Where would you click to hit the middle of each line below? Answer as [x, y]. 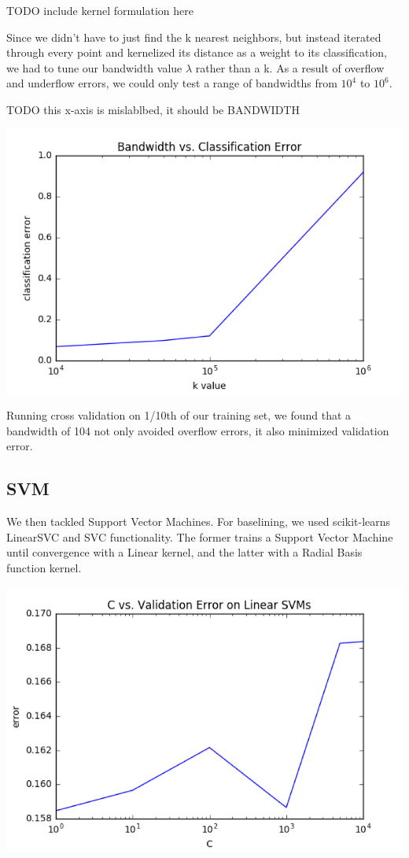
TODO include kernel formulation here [100, 10]
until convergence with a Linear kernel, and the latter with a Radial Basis [184, 552]
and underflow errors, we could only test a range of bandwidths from [172, 83]
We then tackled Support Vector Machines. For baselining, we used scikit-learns [199, 521]
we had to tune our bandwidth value [94, 67]
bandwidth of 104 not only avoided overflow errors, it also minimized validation [198, 430]
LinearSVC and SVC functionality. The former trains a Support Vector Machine [200, 536]
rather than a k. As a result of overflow [290, 67]
